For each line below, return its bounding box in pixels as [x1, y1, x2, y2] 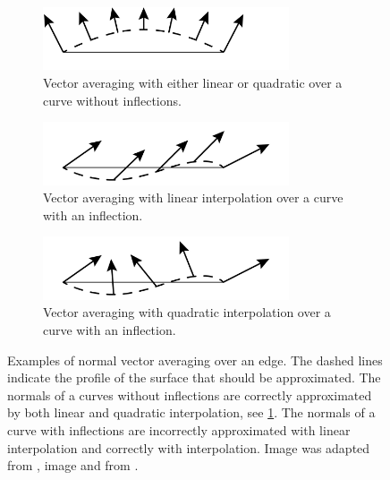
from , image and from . [7, 456, 139, 475]
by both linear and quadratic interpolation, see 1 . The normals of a [7, 403, 376, 422]
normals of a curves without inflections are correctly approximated [7, 385, 372, 404]
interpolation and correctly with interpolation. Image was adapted [7, 438, 370, 457]
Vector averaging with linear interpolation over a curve [43, 188, 343, 207]
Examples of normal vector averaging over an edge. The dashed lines [7, 350, 383, 369]
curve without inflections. [43, 90, 182, 109]
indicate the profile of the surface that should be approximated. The [7, 368, 381, 387]
